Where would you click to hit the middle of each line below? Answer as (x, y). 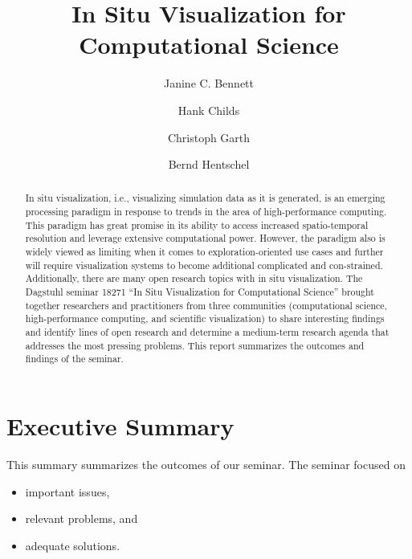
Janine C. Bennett (209, 83)
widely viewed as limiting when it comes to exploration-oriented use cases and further (204, 252)
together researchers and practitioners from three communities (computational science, (206, 305)
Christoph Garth (209, 137)
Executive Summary (120, 426)
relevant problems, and (82, 518)
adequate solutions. (73, 545)
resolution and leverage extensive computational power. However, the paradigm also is (205, 238)
